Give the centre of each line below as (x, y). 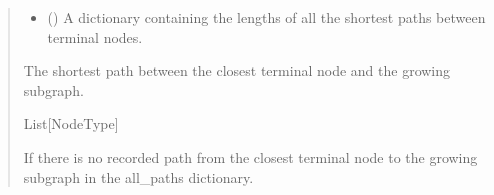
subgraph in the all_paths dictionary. (138, 176)
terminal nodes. (95, 36)
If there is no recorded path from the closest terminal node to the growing (250, 156)
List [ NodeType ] (71, 123)
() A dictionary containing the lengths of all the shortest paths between (266, 17)
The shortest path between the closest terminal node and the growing (237, 70)
